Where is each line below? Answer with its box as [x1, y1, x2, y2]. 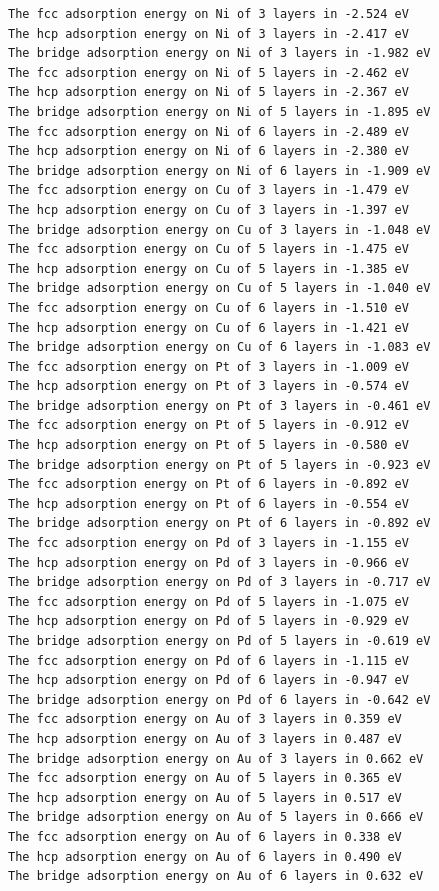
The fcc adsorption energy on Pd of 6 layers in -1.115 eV [8, 653, 409, 668]
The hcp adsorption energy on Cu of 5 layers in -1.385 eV [8, 261, 409, 276]
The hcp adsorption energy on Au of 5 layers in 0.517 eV [8, 790, 402, 805]
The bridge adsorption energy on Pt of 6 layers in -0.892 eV [8, 516, 431, 531]
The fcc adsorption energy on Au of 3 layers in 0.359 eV [8, 712, 402, 727]
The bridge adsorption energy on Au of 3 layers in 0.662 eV [8, 751, 424, 766]
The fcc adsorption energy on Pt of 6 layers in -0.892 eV [8, 477, 409, 492]
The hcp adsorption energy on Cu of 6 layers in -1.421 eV [8, 320, 409, 335]
